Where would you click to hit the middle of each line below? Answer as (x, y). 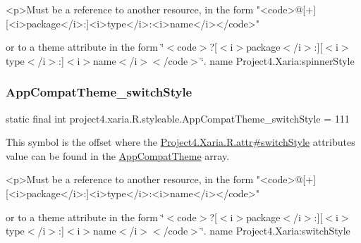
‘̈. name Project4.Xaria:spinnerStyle (277, 60)
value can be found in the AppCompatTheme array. (118, 155)
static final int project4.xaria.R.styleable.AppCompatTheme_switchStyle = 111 (178, 118)
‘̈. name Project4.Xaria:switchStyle (275, 231)
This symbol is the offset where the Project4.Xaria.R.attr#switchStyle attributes (180, 142)
